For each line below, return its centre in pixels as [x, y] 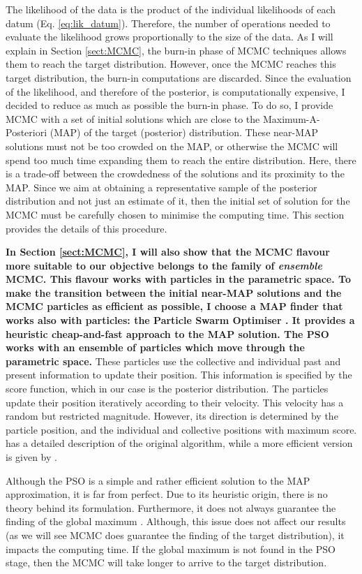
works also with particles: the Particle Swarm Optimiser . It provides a [180, 320]
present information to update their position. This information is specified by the [179, 375]
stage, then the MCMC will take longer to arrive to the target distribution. [166, 562]
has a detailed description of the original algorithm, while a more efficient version [179, 443]
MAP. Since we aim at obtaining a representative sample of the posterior [161, 187]
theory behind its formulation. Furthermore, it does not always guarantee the [171, 507]
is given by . [31, 457]
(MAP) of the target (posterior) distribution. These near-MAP [184, 132]
